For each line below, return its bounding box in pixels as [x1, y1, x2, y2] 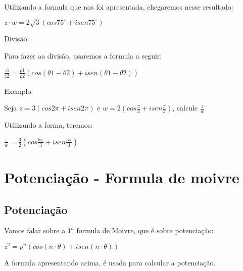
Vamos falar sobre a [4, 225, 66, 236]
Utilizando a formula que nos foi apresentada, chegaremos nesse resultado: [4, 2, 233, 12]
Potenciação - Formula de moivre [4, 167, 239, 188]
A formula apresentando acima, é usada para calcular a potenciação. [4, 257, 216, 268]
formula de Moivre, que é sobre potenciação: [76, 225, 214, 236]
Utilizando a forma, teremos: [4, 120, 93, 130]
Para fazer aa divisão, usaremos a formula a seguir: [4, 50, 162, 61]
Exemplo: [4, 85, 33, 96]
